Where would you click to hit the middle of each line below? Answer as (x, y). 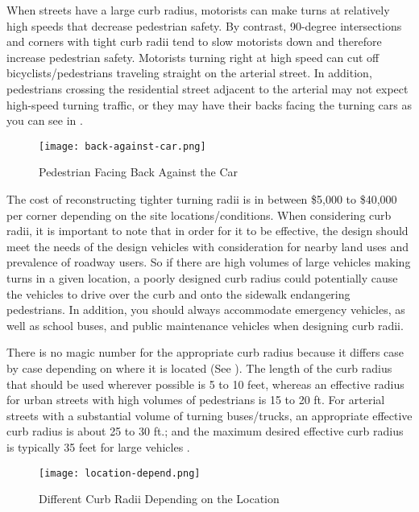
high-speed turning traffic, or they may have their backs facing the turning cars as (209, 104)
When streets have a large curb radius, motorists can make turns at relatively (198, 10)
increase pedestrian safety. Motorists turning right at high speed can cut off (193, 57)
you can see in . (45, 120)
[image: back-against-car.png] (122, 146)
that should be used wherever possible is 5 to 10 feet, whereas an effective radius (205, 384)
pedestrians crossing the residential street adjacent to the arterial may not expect (207, 88)
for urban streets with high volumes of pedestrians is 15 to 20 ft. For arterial (196, 400)
